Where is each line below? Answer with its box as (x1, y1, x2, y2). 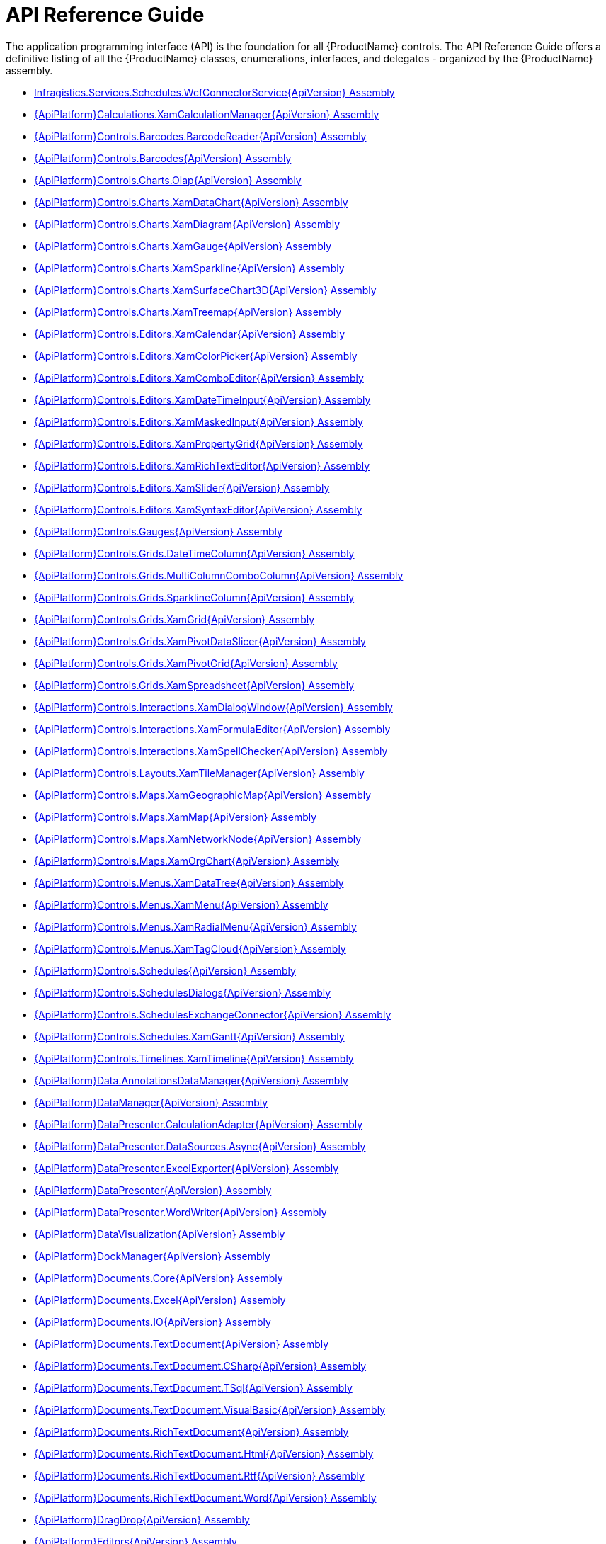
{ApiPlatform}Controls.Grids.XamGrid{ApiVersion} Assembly (34, 613, 315, 625)
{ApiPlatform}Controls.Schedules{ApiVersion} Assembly (34, 964, 296, 977)
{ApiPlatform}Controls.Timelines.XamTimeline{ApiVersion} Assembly (34, 1052, 354, 1065)
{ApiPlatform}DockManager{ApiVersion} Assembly (34, 1249, 270, 1262)
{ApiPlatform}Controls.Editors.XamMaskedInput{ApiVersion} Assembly (34, 415, 363, 428)
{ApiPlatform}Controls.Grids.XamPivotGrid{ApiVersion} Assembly (34, 657, 338, 669)
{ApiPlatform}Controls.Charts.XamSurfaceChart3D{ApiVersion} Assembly (34, 283, 377, 296)
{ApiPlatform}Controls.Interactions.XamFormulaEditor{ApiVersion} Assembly (34, 722, 391, 735)
